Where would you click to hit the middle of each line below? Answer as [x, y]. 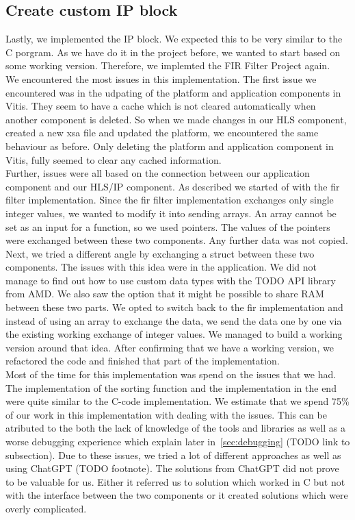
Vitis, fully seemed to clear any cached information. [114, 159]
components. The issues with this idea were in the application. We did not [161, 267]
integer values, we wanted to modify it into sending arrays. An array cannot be [171, 213]
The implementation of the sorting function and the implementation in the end [171, 387]
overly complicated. [46, 508]
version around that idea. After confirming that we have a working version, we [170, 347]
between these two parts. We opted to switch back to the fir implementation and [174, 307]
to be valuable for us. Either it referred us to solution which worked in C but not [175, 481]
